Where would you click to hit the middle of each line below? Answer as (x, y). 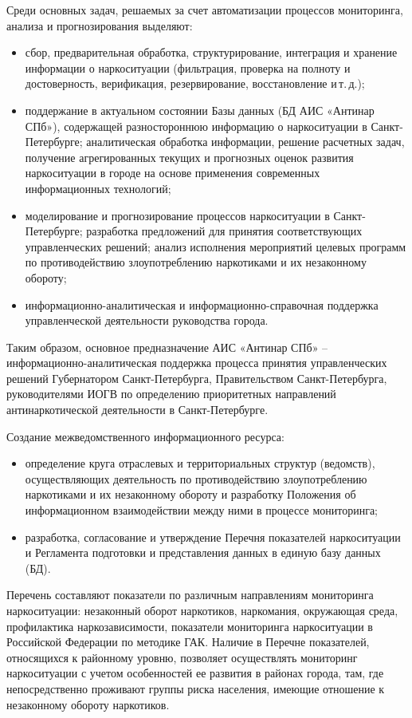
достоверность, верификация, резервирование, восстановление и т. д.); (195, 83)
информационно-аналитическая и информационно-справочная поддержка (202, 304)
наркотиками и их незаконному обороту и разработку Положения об (190, 494)
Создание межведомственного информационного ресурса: (145, 436)
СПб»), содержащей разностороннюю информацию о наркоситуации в (196, 126)
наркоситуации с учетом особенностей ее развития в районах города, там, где (195, 673)
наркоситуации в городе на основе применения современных (173, 173)
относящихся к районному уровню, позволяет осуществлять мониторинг (182, 657)
